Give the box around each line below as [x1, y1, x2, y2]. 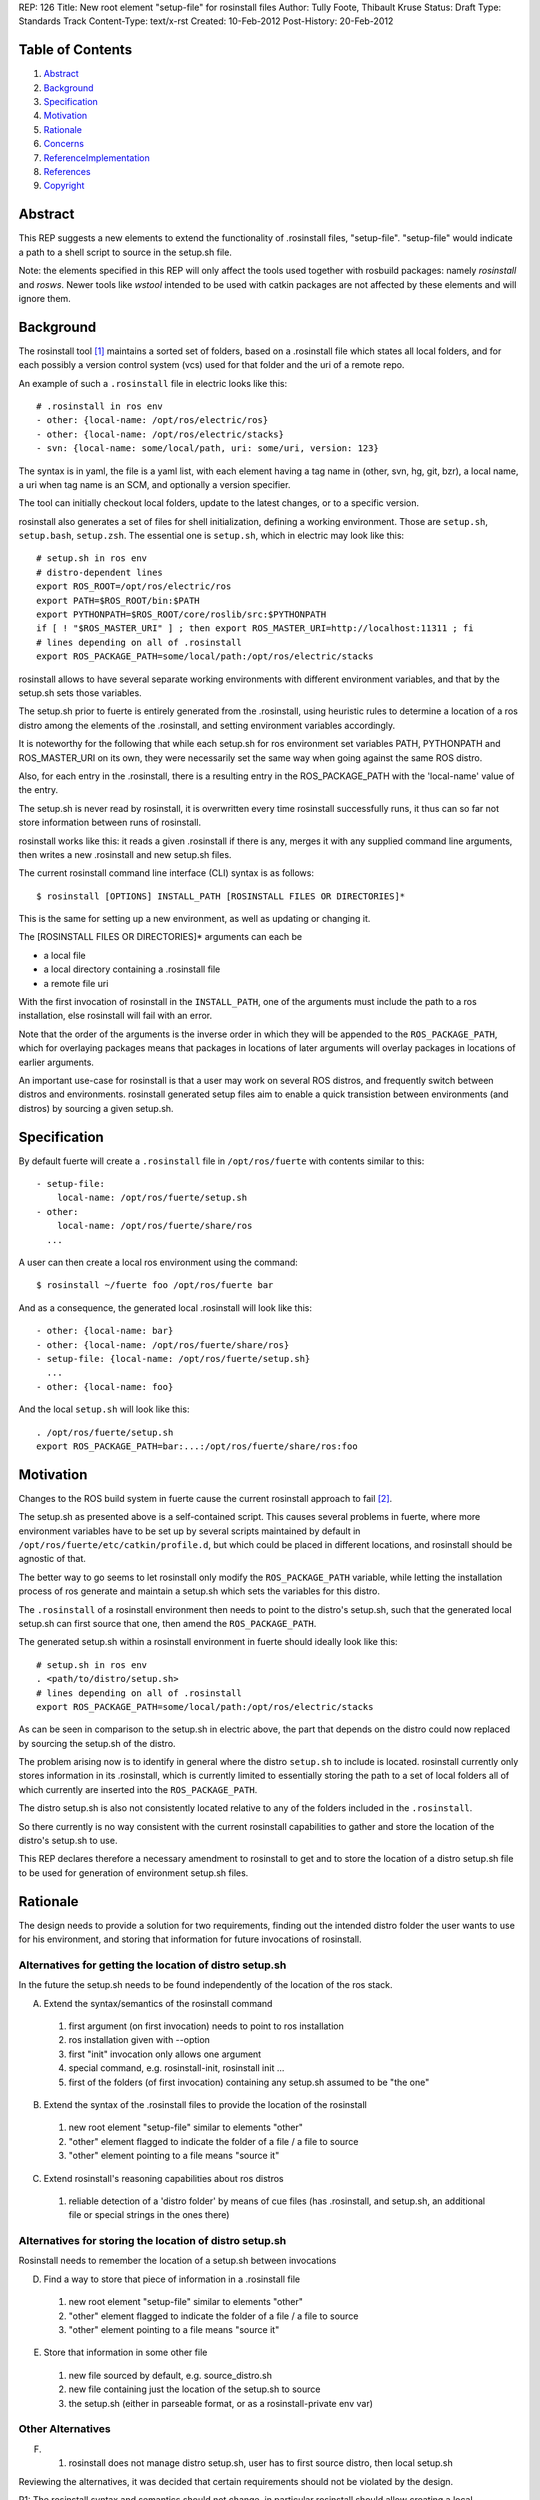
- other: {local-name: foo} [36, 1381, 174, 1392]
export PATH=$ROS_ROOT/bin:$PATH [36, 595, 200, 606]
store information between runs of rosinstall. [18, 816, 202, 829]
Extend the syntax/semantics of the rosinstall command [43, 1997, 273, 2009]
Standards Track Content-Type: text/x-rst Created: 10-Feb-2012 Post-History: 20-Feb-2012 [18, 15, 394, 27]
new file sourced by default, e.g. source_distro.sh [68, 2369, 272, 2381]
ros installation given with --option [68, 2034, 210, 2046]
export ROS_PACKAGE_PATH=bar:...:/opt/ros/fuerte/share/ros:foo [36, 1440, 359, 1452]
